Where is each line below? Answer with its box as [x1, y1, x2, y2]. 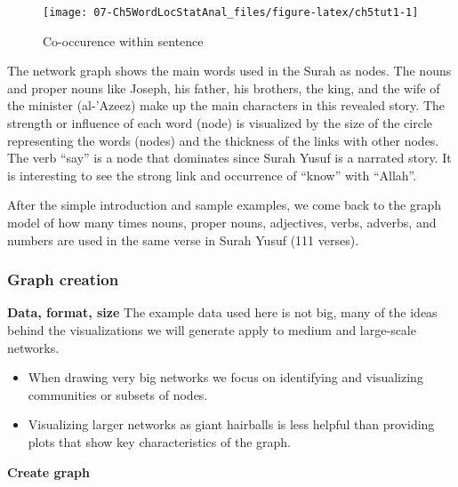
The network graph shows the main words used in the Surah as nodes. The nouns [7, 61, 452, 80]
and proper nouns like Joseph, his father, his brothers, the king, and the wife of [7, 78, 440, 97]
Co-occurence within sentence [43, 31, 204, 50]
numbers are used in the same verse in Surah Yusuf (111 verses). [7, 230, 359, 249]
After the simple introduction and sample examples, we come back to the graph [7, 196, 441, 214]
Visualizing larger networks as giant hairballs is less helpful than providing [28, 415, 435, 434]
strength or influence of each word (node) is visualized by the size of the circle [7, 114, 432, 132]
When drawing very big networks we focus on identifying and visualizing [28, 368, 423, 387]
